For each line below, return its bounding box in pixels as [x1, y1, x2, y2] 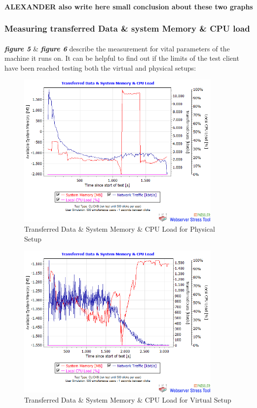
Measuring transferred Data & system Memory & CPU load [4, 22, 250, 35]
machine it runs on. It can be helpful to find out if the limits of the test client [4, 53, 239, 63]
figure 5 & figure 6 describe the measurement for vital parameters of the [4, 43, 230, 53]
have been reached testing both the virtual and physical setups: [4, 62, 196, 73]
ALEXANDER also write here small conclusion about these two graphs [4, 1, 253, 11]
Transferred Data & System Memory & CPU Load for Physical [24, 223, 215, 234]
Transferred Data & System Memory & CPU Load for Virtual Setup [24, 394, 231, 405]
